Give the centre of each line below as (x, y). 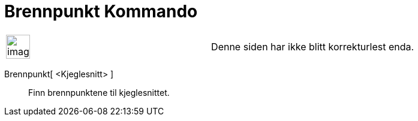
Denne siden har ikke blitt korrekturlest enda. (313, 46)
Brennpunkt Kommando (101, 11)
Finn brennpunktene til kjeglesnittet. (99, 92)
